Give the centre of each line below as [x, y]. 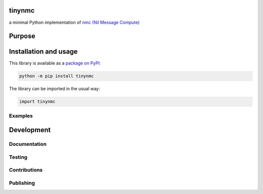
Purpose [22, 36]
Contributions [26, 170]
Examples [21, 116]
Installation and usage [43, 52]
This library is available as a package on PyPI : [55, 63]
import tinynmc [37, 102]
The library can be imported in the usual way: [55, 89]
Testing [18, 157]
